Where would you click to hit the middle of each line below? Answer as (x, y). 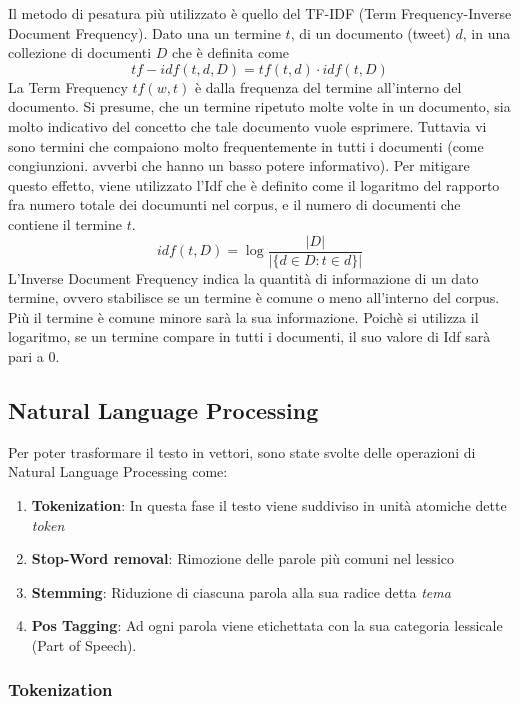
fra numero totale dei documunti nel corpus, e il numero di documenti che (234, 204)
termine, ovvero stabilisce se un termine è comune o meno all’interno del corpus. (254, 297)
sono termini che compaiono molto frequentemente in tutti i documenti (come (246, 145)
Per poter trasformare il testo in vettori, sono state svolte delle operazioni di (242, 451)
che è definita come (231, 52)
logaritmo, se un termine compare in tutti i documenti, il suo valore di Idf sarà (249, 336)
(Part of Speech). (84, 644)
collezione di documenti (80, 52)
